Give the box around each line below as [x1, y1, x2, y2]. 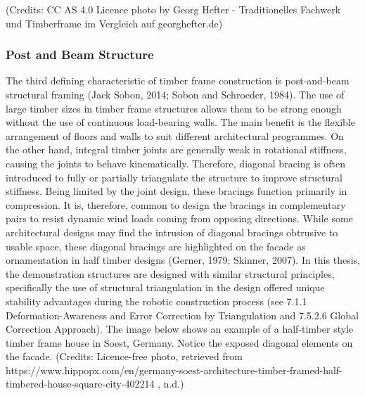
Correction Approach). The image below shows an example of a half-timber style [6, 321, 354, 336]
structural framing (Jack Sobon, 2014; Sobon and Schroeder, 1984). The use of [6, 87, 345, 101]
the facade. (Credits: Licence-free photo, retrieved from [6, 349, 243, 364]
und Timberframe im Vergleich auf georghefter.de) [6, 15, 223, 30]
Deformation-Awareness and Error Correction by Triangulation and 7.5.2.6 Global [6, 307, 359, 322]
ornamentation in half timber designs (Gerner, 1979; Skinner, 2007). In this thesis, [6, 253, 360, 267]
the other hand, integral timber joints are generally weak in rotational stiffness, [6, 142, 347, 157]
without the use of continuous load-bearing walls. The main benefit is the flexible [6, 115, 355, 129]
